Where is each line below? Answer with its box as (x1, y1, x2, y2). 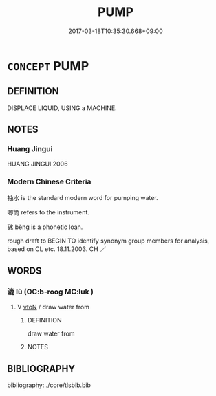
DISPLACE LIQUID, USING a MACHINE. (7, 104, 117, 112)
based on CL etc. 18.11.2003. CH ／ (7, 245, 107, 253)
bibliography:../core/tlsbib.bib (7, 381, 91, 389)
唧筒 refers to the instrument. (7, 208, 89, 217)
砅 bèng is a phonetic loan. (7, 223, 83, 231)
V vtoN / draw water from (17, 303, 89, 311)
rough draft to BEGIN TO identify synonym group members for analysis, (7, 236, 210, 245)
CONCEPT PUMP (7, 58, 89, 74)
